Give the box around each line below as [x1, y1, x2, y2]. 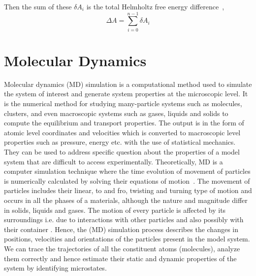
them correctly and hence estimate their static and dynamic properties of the [4, 253, 237, 263]
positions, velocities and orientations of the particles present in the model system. [4, 234, 250, 244]
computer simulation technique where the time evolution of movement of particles [4, 166, 251, 176]
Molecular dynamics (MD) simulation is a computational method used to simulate [4, 79, 252, 89]
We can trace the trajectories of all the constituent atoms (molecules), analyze [4, 243, 240, 253]
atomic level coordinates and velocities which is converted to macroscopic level [4, 127, 241, 137]
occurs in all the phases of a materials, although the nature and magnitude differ [4, 195, 248, 205]
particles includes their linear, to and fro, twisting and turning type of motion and [4, 185, 252, 196]
